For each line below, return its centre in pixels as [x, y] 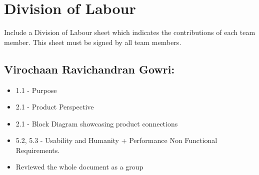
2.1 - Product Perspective [55, 107]
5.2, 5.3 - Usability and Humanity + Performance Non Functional [116, 140]
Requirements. [38, 150]
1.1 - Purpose [36, 90]
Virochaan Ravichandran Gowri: [89, 69]
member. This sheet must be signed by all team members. [93, 42]
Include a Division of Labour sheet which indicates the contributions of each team [130, 32]
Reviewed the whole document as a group [79, 167]
